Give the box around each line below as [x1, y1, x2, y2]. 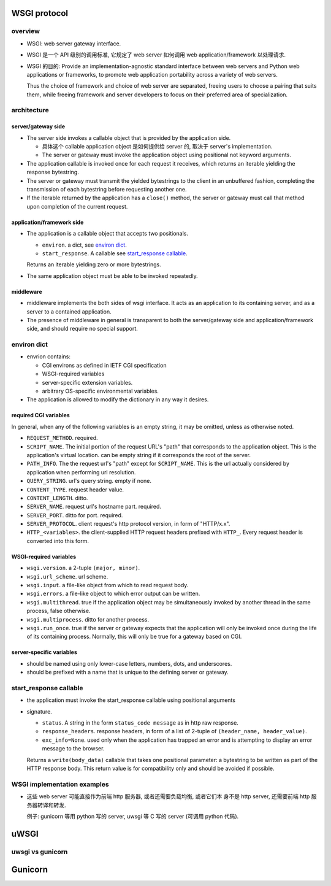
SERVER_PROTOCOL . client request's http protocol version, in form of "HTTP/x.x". [26, 520, 230, 528]
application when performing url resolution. [26, 468, 136, 476]
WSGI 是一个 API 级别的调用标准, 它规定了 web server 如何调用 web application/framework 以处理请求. [26, 51, 286, 58]
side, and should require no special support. [26, 325, 138, 333]
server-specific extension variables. [42, 379, 133, 386]
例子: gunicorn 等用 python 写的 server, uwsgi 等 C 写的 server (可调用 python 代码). [26, 812, 239, 820]
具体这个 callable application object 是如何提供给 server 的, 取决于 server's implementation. [42, 143, 273, 150]
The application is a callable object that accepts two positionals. [26, 230, 189, 237]
